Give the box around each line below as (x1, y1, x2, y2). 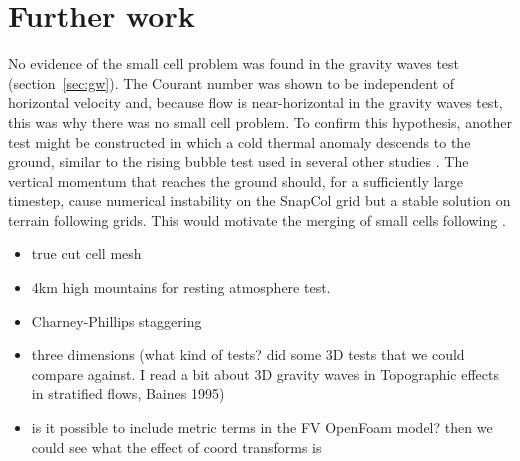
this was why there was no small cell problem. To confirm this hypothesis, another (8, 111, 512, 132)
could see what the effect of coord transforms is (31, 436, 322, 457)
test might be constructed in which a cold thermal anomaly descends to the (8, 131, 471, 152)
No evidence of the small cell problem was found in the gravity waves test (8, 53, 460, 74)
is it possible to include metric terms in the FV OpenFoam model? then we (31, 417, 493, 438)
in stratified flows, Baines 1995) (31, 383, 225, 404)
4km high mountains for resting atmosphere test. (31, 277, 331, 298)
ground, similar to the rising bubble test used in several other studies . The (8, 151, 469, 172)
